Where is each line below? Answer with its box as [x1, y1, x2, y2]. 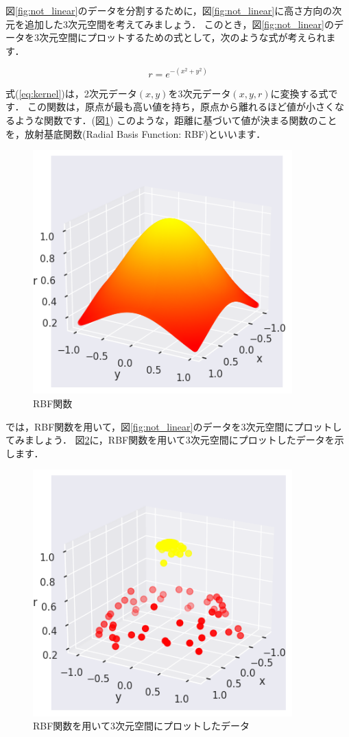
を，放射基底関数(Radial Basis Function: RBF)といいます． [5, 126, 266, 141]
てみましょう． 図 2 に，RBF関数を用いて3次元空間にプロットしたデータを [5, 433, 335, 447]
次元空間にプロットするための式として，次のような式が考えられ [38, 30, 326, 45]
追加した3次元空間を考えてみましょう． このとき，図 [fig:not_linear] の [24, 16, 334, 31]
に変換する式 [270, 86, 328, 100]
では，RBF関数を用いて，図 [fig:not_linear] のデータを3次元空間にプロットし [5, 419, 342, 433]
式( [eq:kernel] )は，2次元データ [5, 86, 137, 100]
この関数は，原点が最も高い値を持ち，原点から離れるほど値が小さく [27, 99, 335, 114]
